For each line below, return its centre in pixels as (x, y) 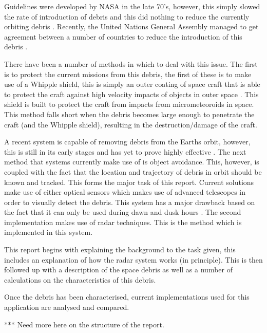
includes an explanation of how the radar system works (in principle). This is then (133, 259)
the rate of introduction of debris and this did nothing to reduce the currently (127, 16)
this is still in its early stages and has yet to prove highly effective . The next (125, 151)
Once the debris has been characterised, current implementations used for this (127, 297)
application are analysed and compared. (67, 307)
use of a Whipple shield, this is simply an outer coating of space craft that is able (132, 84)
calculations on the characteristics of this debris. (80, 279)
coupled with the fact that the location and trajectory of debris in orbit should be (133, 171)
